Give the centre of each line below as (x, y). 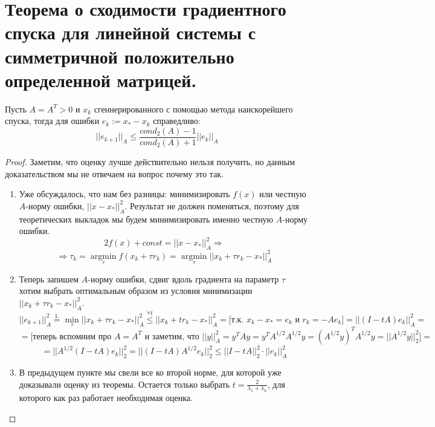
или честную (283, 194)
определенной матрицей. (101, 80)
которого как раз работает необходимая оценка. (106, 398)
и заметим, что (172, 337)
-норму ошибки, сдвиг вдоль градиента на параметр (183, 279)
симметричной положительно (120, 56)
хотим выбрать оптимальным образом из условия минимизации (136, 291)
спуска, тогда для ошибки (52, 121)
